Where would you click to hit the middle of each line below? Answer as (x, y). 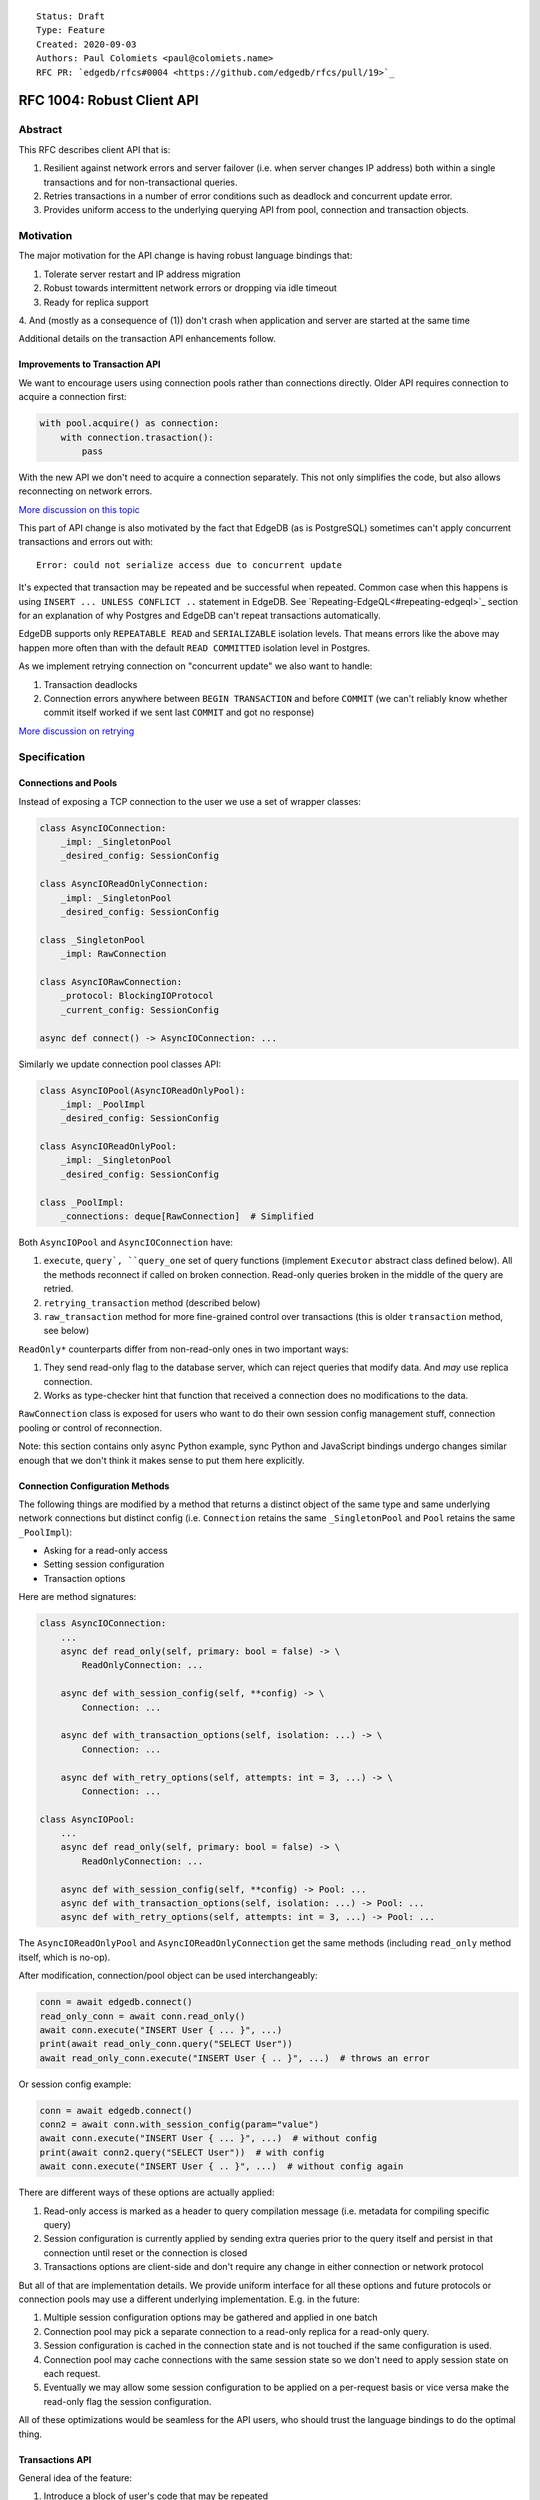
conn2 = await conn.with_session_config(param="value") (179, 2124)
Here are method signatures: (77, 1597)
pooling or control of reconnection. (90, 1427)
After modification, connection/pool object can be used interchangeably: (168, 1976)
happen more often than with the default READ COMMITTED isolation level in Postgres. (194, 647)
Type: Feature (70, 30)
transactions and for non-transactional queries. (141, 182)
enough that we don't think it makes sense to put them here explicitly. (161, 1460)
